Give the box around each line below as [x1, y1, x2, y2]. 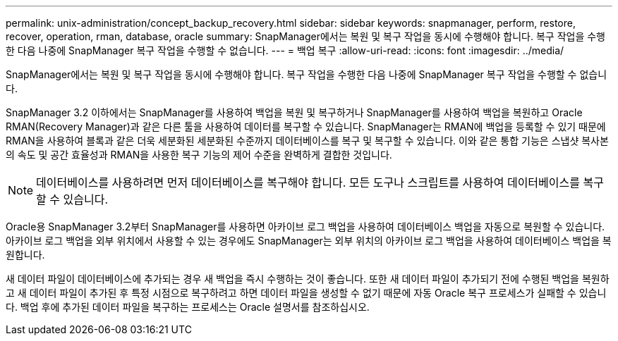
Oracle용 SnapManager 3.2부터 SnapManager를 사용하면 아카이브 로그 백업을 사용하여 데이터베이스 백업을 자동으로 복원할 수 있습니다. [6, 221, 605, 232]
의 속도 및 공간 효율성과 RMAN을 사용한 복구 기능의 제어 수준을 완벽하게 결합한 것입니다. [6, 149, 392, 161]
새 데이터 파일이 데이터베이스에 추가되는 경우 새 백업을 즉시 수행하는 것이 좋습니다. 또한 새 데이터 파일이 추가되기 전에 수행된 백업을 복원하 [6, 273, 610, 285]
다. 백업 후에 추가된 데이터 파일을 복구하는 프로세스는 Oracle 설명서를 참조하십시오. [6, 301, 370, 313]
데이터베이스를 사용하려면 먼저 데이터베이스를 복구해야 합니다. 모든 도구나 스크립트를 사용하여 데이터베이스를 [36, 175, 580, 190]
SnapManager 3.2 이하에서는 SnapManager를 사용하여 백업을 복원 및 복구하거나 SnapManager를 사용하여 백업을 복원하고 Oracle [6, 106, 583, 118]
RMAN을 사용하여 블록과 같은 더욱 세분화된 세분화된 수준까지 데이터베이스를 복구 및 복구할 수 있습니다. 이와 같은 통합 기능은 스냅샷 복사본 [6, 135, 609, 147]
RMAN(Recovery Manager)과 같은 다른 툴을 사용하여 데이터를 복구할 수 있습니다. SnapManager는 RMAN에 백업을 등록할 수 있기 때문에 [6, 120, 606, 132]
